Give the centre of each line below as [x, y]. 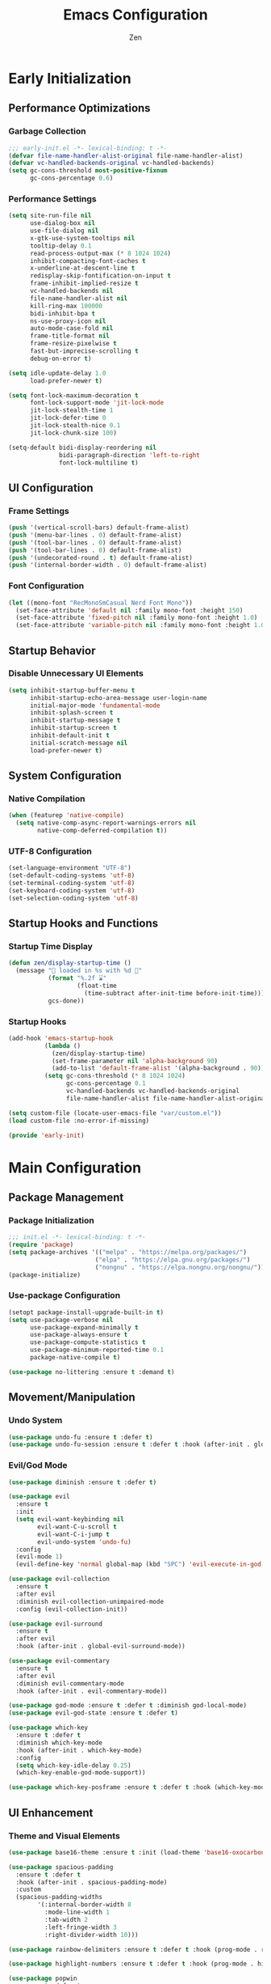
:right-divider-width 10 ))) [91, 1935]
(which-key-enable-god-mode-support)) [81, 1773]
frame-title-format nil [70, 336]
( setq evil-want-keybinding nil [70, 1520]
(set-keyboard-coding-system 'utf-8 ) [72, 890]
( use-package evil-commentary [59, 1661]
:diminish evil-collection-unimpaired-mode [90, 1601]
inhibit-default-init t [70, 736]
